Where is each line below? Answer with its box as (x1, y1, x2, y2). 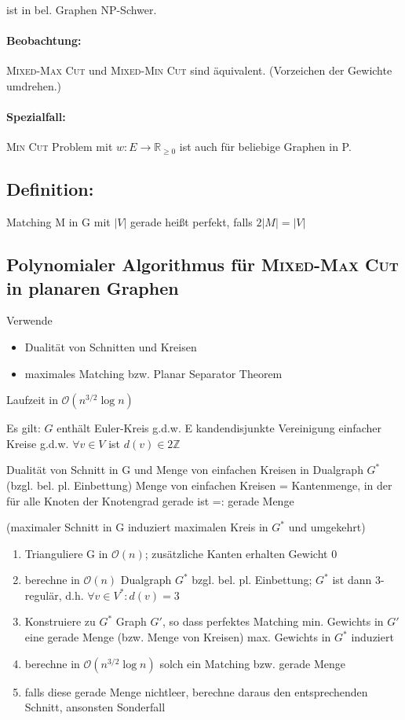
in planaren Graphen (6, 275, 179, 299)
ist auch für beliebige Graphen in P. (179, 138, 352, 155)
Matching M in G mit (6, 214, 111, 230)
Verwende (6, 312, 53, 329)
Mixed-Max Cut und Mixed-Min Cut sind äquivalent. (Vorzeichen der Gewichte (6, 62, 392, 79)
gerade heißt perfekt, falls (130, 214, 253, 230)
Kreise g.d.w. (6, 435, 69, 451)
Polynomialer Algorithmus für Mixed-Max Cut (6, 252, 399, 277)
